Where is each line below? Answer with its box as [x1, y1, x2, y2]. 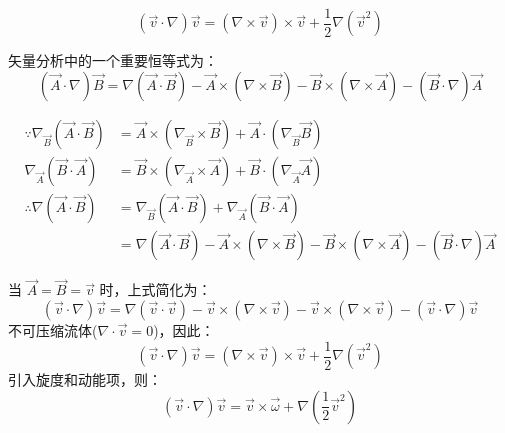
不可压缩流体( [8, 320, 98, 340]
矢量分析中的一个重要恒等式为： [8, 50, 218, 71]
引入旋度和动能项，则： [8, 369, 162, 390]
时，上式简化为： [99, 279, 212, 300]
